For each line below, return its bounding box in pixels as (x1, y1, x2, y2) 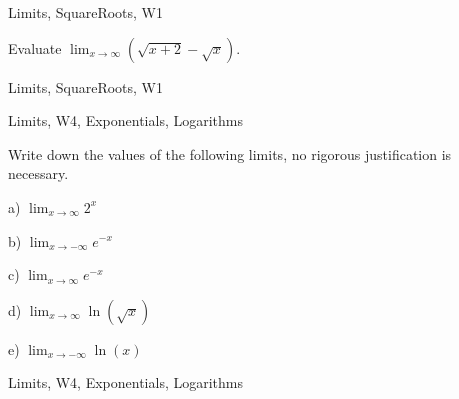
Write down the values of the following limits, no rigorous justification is (8, 143, 452, 164)
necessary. (8, 163, 69, 184)
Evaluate (8, 37, 62, 58)
